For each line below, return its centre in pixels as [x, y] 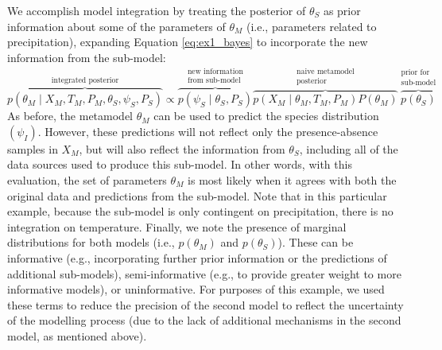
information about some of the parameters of [116, 26]
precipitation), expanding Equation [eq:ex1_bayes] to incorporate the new [188, 42]
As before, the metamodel [70, 116]
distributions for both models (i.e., [91, 242]
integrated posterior [85, 81]
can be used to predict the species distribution [266, 116]
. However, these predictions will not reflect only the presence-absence [208, 131]
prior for [415, 73]
